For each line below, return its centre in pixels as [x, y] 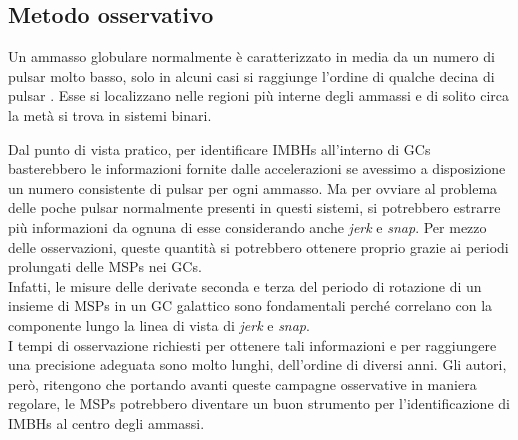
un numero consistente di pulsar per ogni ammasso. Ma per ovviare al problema [253, 187]
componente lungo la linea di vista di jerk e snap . [159, 324]
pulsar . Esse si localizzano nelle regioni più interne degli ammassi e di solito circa [258, 95]
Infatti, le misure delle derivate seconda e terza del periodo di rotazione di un [245, 285]
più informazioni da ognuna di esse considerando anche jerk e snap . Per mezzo [247, 226]
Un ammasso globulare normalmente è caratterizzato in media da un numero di [251, 56]
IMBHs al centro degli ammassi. [106, 422]
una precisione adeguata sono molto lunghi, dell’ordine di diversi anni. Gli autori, [257, 364]
